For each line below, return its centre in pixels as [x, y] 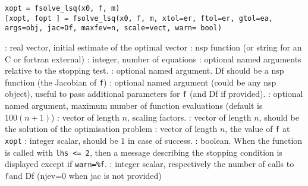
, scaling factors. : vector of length [189, 117]
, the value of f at [257, 129]
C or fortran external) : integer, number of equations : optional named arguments [153, 59]
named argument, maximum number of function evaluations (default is [134, 105]
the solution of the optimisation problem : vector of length [111, 129]
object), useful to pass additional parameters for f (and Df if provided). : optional [154, 94]
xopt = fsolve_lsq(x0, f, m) [62, 8]
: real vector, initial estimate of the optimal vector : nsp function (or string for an [153, 47]
